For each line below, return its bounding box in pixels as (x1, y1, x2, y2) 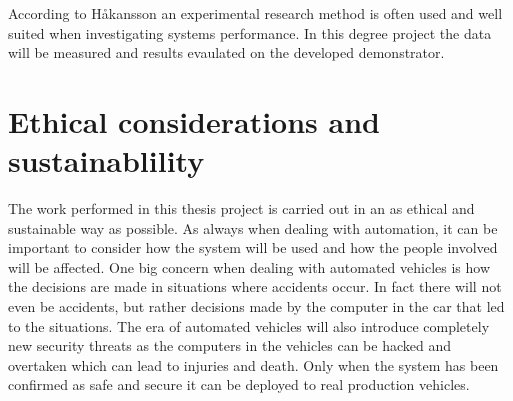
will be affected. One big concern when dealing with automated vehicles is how (8, 256, 490, 277)
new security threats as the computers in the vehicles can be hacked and (8, 335, 452, 356)
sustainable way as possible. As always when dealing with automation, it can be (8, 217, 498, 238)
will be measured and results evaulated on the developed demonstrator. (8, 42, 445, 63)
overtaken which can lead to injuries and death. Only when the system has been (8, 354, 499, 375)
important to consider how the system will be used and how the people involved (8, 237, 498, 258)
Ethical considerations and (8, 100, 380, 141)
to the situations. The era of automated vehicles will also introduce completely (8, 315, 490, 336)
